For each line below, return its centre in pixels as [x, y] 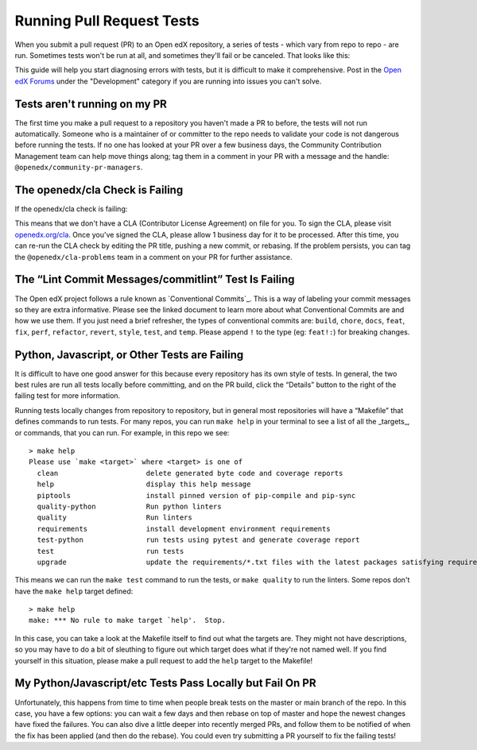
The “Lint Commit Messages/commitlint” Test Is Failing [155, 279]
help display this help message [144, 484]
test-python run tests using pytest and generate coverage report [198, 540]
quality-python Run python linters [129, 506]
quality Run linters [114, 518]
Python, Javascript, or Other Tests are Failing [129, 355]
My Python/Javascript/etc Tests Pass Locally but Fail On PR [165, 683]
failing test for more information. [68, 396]
